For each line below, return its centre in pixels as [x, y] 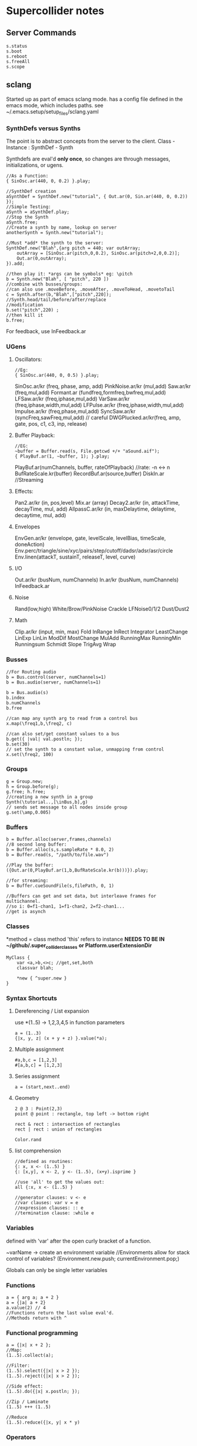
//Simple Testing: [29, 207]
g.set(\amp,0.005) [29, 812]
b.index [16, 698]
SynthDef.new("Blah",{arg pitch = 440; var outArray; [74, 248]
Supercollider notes [55, 11]
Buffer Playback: [35, 435]
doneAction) [30, 544]
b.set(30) [18, 744]
